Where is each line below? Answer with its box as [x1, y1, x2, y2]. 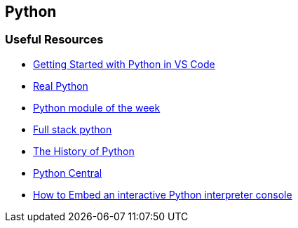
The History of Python [33, 145, 135, 157]
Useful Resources [5, 32, 104, 47]
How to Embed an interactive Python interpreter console [33, 188, 292, 201]
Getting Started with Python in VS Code [33, 58, 215, 70]
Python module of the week [33, 101, 161, 114]
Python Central [33, 166, 102, 179]
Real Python [33, 79, 88, 92]
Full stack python [33, 123, 112, 135]
